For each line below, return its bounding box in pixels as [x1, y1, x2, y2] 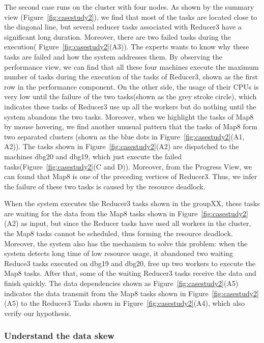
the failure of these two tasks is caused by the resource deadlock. [4, 181, 206, 191]
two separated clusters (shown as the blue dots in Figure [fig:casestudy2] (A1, [4, 131, 245, 141]
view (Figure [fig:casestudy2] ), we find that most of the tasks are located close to [4, 11, 257, 22]
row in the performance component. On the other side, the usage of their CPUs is [4, 81, 259, 92]
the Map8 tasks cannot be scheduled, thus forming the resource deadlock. [4, 228, 233, 239]
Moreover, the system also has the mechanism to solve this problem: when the [4, 238, 248, 248]
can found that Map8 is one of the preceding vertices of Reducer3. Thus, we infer [4, 171, 257, 182]
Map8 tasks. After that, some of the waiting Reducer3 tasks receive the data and [4, 268, 256, 278]
